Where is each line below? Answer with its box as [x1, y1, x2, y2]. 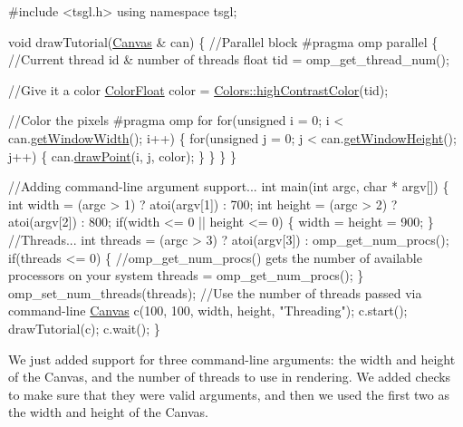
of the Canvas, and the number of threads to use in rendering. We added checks [8, 367, 451, 386]
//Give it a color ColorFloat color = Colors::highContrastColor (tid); [8, 80, 389, 99]
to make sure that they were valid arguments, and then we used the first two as [8, 384, 449, 403]
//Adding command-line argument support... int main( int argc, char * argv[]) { [8, 177, 449, 196]
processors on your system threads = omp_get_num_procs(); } [8, 266, 364, 285]
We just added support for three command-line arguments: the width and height [8, 349, 456, 368]
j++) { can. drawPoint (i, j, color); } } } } [8, 146, 236, 165]
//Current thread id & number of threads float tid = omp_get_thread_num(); [8, 50, 449, 69]
